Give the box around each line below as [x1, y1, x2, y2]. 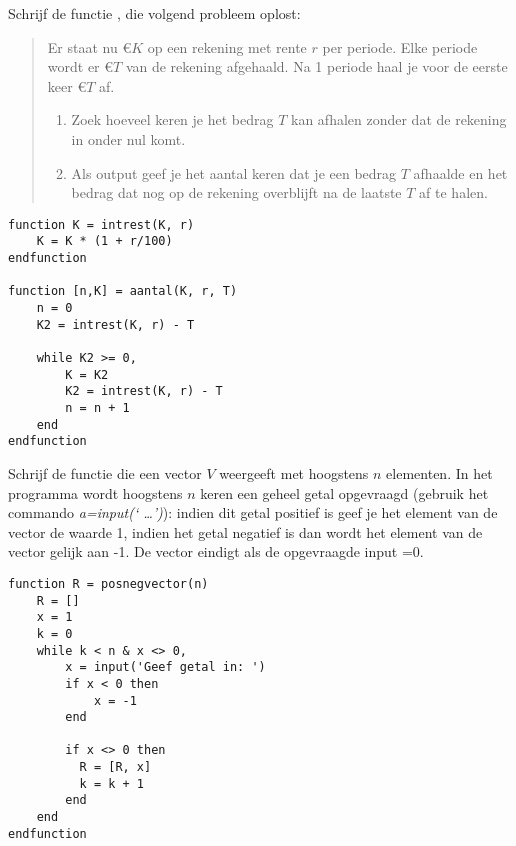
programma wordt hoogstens [8, 482, 183, 503]
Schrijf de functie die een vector [8, 462, 202, 483]
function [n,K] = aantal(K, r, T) [8, 284, 238, 299]
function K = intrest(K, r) [8, 217, 195, 232]
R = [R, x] [79, 760, 152, 775]
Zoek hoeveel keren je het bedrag [71, 109, 274, 130]
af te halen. [419, 182, 488, 203]
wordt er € [47, 56, 114, 77]
